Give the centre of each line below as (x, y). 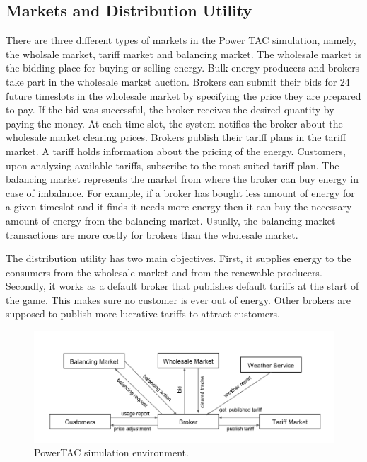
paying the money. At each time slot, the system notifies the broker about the (174, 123)
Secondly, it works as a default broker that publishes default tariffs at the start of (182, 286)
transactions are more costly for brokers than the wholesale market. (152, 234)
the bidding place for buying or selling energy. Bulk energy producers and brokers (183, 68)
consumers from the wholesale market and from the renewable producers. (164, 272)
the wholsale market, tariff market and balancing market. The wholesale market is (184, 53)
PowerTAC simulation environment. (111, 452)
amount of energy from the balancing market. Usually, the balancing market (171, 220)
